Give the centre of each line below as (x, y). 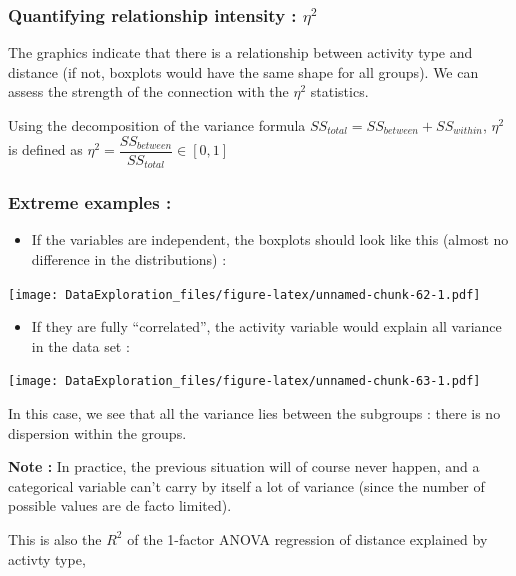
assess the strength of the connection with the (148, 91)
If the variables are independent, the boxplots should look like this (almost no (270, 239)
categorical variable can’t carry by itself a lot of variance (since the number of (246, 485)
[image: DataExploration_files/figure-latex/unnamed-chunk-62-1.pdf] (244, 294)
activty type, (47, 558)
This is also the (55, 538)
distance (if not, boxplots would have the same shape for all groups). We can (243, 71)
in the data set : (80, 345)
